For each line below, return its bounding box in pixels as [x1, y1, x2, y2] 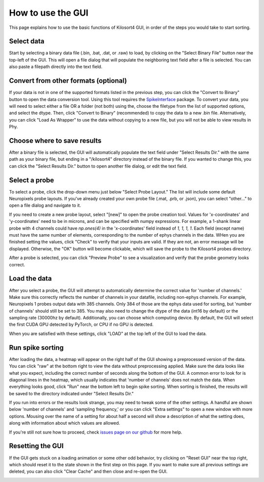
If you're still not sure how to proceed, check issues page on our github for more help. [9, 429, 182, 435]
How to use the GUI [9, 7, 88, 18]
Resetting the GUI [9, 442, 64, 450]
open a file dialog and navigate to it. [9, 202, 81, 208]
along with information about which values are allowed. [9, 420, 120, 426]
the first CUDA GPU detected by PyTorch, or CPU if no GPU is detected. [9, 321, 154, 328]
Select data [9, 37, 44, 46]
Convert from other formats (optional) [9, 76, 127, 85]
